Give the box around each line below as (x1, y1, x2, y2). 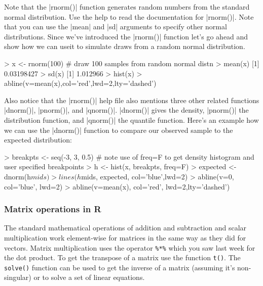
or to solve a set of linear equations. (33, 272, 145, 282)
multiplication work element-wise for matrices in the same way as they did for (4, 232, 246, 243)
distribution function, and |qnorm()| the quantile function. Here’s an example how (4, 114, 259, 125)
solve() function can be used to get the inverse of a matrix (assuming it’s (4, 262, 235, 272)
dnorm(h (4, 171, 31, 181)
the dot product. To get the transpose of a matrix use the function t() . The (4, 252, 241, 263)
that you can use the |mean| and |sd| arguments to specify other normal (4, 21, 227, 32)
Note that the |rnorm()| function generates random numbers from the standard (4, 2, 250, 12)
